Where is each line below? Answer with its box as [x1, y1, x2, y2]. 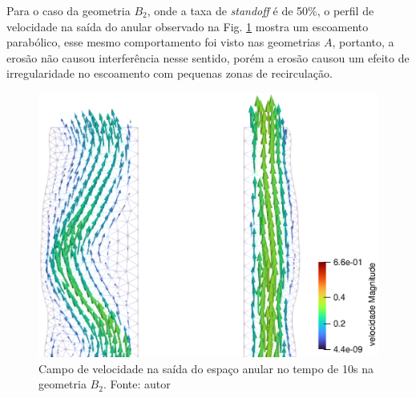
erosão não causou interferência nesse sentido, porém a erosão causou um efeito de [6, 49, 410, 66]
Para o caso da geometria [6, 2, 131, 18]
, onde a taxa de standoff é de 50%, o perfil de [147, 2, 374, 18]
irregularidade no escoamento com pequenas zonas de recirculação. [6, 65, 333, 82]
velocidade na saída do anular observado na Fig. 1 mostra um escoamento [6, 18, 369, 34]
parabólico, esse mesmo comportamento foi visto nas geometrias [6, 34, 321, 50]
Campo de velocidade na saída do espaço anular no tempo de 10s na [38, 360, 374, 376]
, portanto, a [332, 34, 394, 50]
